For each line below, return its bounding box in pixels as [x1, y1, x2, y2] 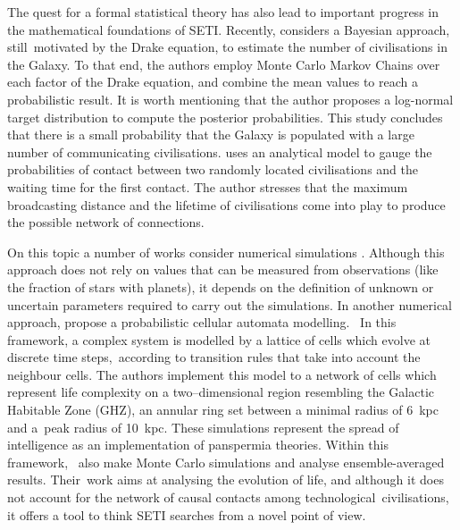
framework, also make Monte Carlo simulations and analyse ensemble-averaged [7, 452, 445, 471]
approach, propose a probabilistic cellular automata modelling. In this [7, 313, 397, 332]
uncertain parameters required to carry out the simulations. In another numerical [7, 295, 452, 314]
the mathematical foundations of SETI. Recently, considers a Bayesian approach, [7, 20, 450, 38]
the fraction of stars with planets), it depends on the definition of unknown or [7, 277, 434, 296]
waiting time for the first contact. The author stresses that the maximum [7, 177, 408, 196]
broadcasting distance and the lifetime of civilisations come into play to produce [7, 195, 446, 214]
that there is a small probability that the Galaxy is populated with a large [7, 125, 414, 144]
